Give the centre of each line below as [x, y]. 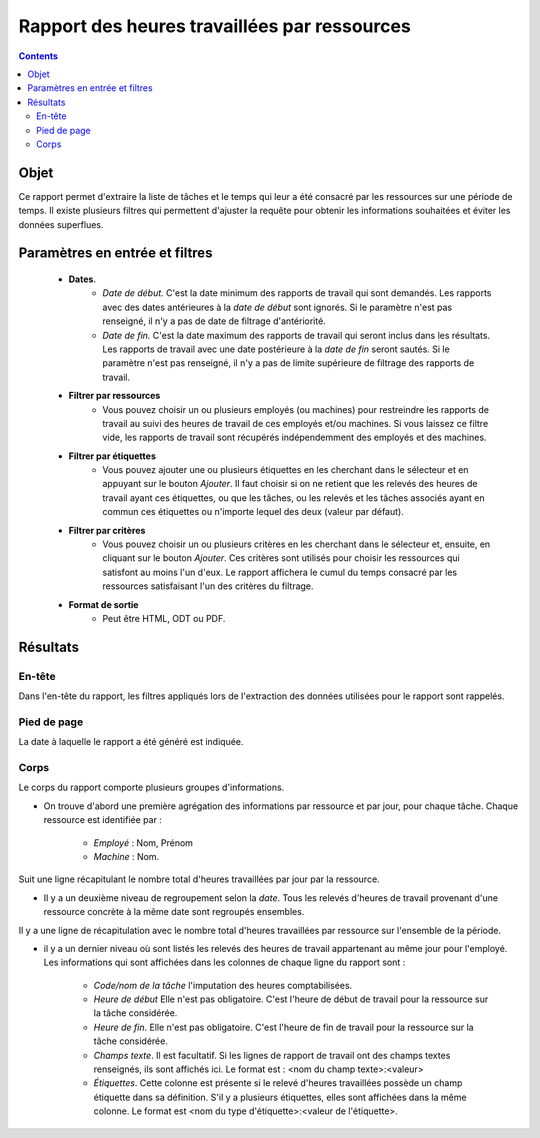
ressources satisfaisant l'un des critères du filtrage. [208, 586]
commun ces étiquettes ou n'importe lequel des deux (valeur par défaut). [253, 512]
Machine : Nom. [126, 856]
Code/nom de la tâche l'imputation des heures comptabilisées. [223, 985]
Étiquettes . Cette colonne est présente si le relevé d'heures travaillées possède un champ [278, 1083]
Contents [38, 56]
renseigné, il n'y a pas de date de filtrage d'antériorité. [214, 321]
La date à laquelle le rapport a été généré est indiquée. [131, 742]
